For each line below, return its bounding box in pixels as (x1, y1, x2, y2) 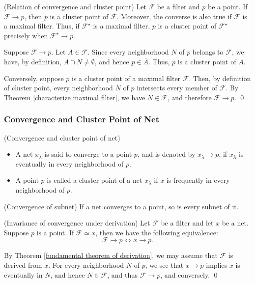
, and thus (107, 269, 138, 280)
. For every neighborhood (48, 259, 124, 270)
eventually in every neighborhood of (15, 158, 124, 169)
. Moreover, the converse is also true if (116, 11, 232, 21)
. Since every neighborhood (87, 47, 169, 57)
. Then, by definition (189, 73, 251, 83)
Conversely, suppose (4, 73, 64, 83)
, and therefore (167, 92, 212, 102)
